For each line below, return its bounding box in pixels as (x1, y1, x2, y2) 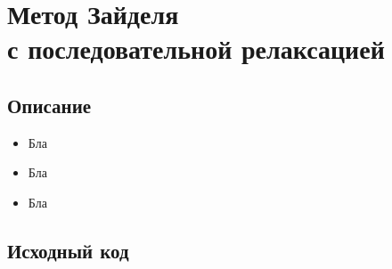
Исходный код (7, 236, 129, 264)
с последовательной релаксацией (7, 30, 385, 67)
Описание (7, 91, 92, 118)
